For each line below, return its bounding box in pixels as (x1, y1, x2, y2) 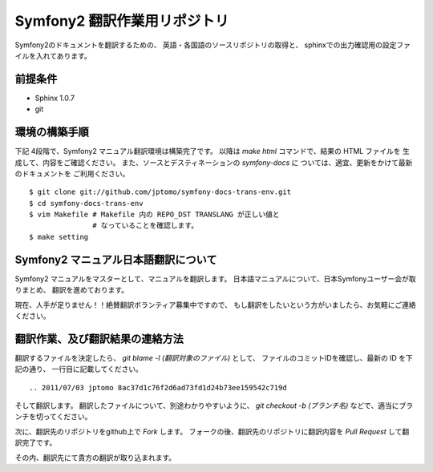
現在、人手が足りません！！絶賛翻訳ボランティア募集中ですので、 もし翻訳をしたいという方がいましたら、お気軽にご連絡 (14, 300, 416, 309)
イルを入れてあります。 (14, 50, 91, 60)
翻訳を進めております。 (51, 285, 129, 295)
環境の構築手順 (14, 125, 89, 139)
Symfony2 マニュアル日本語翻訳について (14, 252, 217, 266)
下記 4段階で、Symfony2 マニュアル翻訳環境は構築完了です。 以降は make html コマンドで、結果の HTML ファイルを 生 (14, 147, 411, 156)
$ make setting (29, 232, 89, 241)
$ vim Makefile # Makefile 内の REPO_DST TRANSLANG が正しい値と (29, 210, 280, 220)
